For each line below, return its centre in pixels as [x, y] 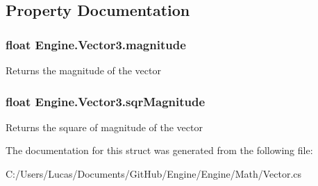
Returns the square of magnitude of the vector [104, 127]
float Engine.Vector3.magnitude [96, 44]
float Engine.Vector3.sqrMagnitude [106, 101]
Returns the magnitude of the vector [83, 70]
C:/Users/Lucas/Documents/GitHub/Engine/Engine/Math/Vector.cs [154, 174]
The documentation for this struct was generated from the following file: [159, 150]
